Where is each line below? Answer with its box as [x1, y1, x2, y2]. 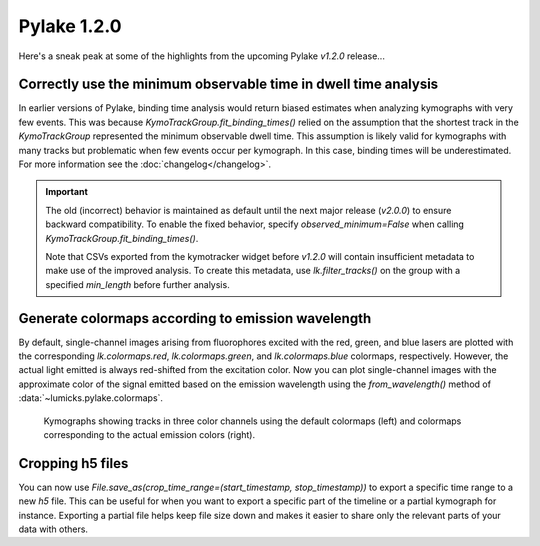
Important [45, 186, 89, 198]
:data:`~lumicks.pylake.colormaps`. [18, 392, 164, 404]
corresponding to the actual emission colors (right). [43, 429, 255, 440]
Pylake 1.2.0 [18, 15, 122, 37]
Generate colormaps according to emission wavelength [18, 310, 372, 327]
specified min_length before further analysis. [45, 278, 230, 290]
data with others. [18, 523, 89, 535]
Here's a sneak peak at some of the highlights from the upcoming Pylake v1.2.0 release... [18, 50, 385, 62]
